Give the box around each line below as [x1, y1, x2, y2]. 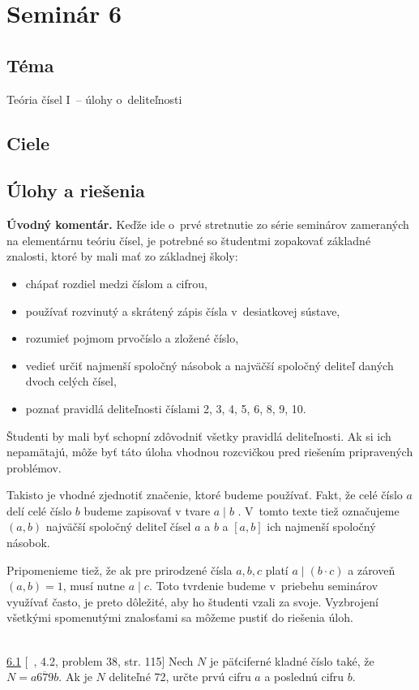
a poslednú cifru [264, 668, 344, 685]
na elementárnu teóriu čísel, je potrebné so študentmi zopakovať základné [6, 231, 371, 248]
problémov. [6, 459, 62, 476]
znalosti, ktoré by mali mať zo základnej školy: [6, 248, 238, 265]
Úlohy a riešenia [6, 178, 145, 203]
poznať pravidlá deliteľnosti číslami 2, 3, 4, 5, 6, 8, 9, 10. [25, 399, 306, 416]
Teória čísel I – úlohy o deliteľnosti [6, 90, 182, 107]
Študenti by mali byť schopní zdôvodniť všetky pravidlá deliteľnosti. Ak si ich [6, 427, 391, 444]
